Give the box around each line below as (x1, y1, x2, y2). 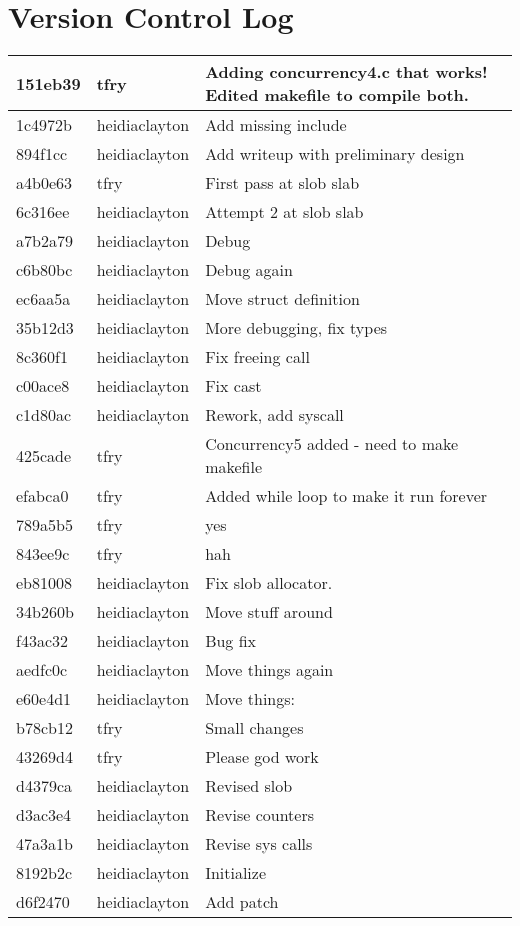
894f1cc (16, 142, 68, 166)
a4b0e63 (16, 171, 73, 195)
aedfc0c (16, 658, 68, 682)
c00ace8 (16, 374, 70, 398)
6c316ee (16, 200, 70, 224)
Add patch (205, 890, 279, 914)
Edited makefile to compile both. (205, 83, 469, 107)
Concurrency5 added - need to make (205, 432, 459, 456)
